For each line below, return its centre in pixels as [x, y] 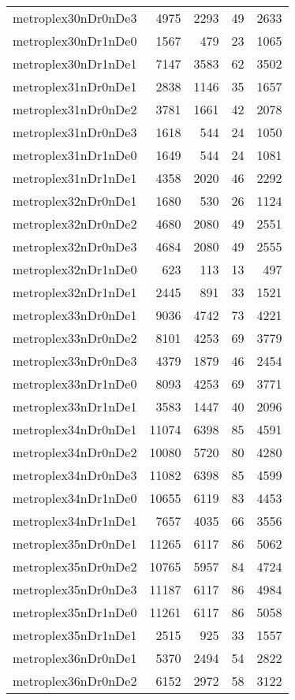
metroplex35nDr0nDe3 [75, 589]
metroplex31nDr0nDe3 [75, 132]
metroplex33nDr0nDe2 [75, 338]
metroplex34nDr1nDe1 [75, 521]
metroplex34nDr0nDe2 [75, 452]
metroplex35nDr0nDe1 [75, 544]
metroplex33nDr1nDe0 [75, 384]
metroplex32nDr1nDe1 [75, 292]
